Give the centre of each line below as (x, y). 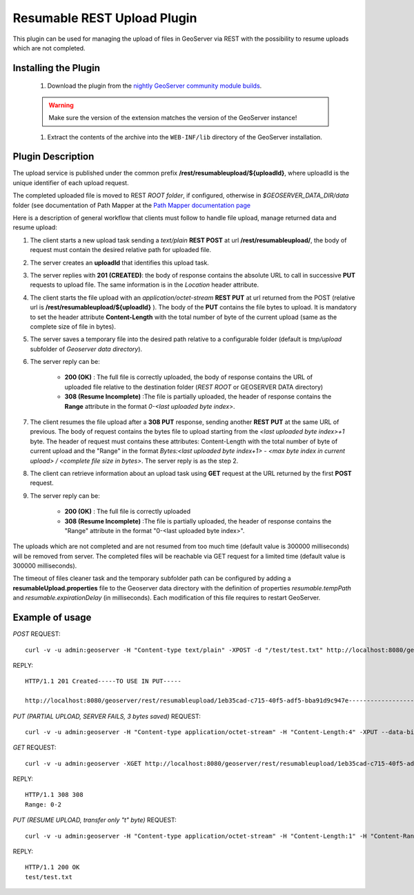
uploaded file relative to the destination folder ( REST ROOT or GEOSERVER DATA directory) (194, 387)
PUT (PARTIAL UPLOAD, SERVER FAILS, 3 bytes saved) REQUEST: (107, 716)
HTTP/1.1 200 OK (52, 867)
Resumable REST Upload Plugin (105, 18)
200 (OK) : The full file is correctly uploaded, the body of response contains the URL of (189, 377)
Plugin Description (53, 156)
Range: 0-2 (43, 804)
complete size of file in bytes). (73, 326)
